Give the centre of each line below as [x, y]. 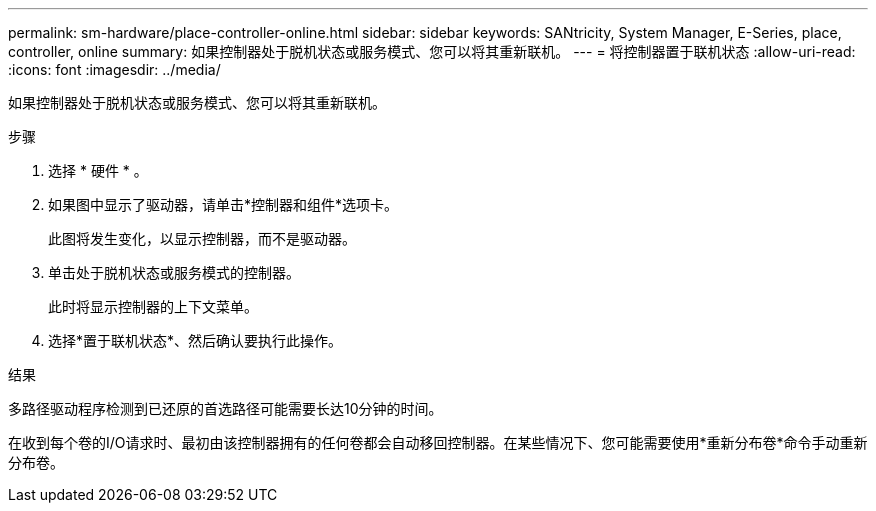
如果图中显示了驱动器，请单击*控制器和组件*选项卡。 [223, 204]
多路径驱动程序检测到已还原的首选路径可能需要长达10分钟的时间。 [225, 408]
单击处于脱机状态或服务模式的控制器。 [174, 272]
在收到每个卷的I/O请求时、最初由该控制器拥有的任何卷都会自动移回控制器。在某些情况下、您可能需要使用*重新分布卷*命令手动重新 [438, 442]
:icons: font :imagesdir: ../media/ [114, 69]
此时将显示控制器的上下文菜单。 [153, 306]
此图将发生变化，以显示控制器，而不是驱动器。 [202, 238]
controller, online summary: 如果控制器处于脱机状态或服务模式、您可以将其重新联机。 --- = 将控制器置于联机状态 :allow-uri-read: [432, 51]
